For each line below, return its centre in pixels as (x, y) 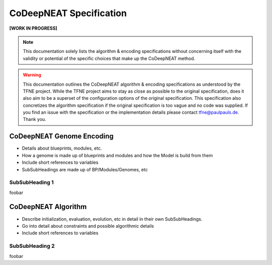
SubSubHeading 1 (31, 182)
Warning (32, 75)
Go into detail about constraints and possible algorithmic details (88, 226)
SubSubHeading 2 (32, 246)
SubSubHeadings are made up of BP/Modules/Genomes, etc (85, 169)
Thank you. (35, 119)
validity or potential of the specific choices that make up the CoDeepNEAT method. (109, 58)
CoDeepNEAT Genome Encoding (61, 136)
